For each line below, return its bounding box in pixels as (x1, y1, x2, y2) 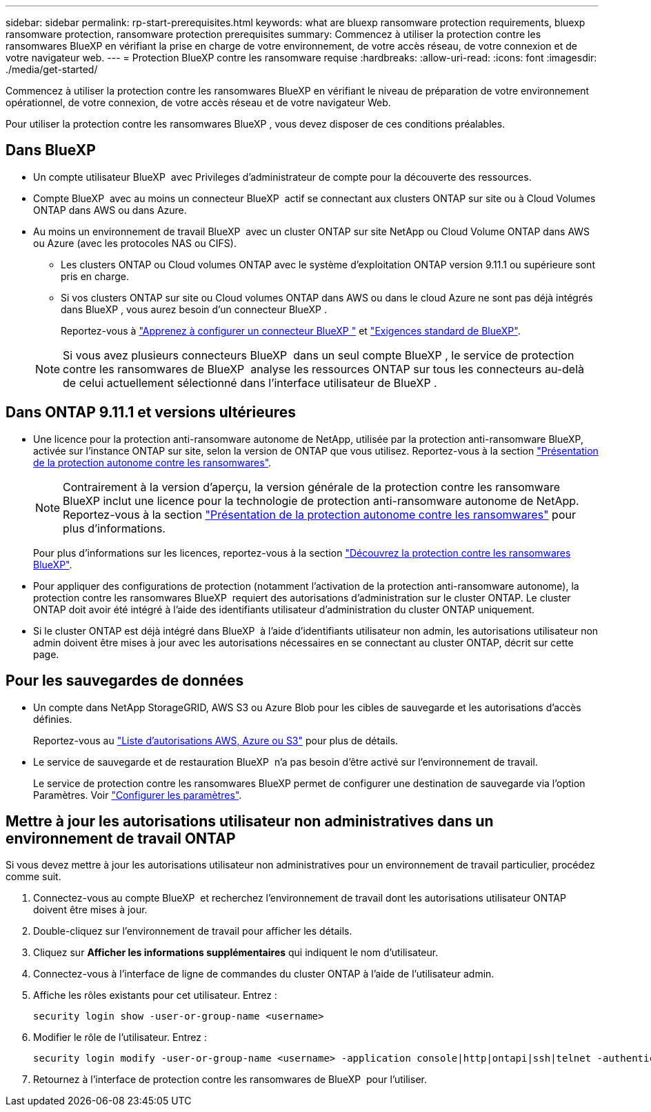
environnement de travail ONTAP (6, 829, 236, 847)
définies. (33, 713, 72, 725)
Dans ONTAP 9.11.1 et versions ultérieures (6, 404, 297, 421)
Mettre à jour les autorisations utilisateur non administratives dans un (6, 812, 494, 830)
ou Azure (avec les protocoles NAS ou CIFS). (33, 237, 237, 249)
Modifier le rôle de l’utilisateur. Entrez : (33, 1031, 208, 1044)
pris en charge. (61, 270, 130, 282)
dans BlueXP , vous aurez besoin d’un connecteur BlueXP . (61, 303, 327, 315)
